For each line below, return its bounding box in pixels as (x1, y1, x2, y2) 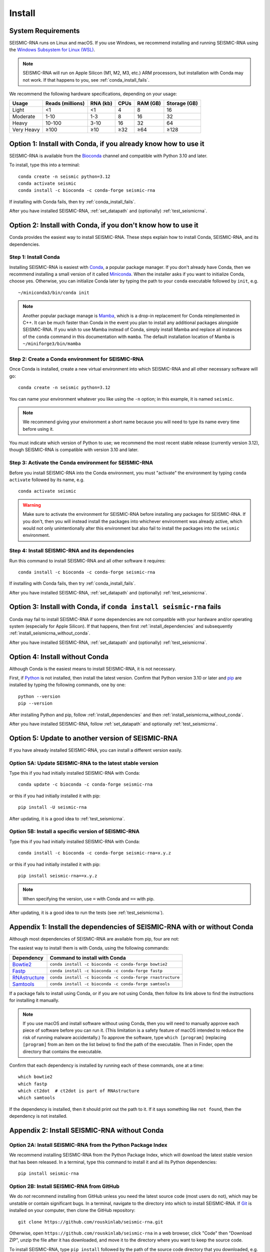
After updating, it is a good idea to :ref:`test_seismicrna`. (9, 815, 125, 821)
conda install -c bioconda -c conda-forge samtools (49, 982, 170, 987)
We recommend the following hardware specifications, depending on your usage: (9, 91, 177, 97)
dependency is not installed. (9, 1113, 67, 1119)
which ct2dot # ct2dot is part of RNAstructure (18, 1088, 139, 1094)
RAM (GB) (137, 100, 161, 107)
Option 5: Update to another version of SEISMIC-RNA (9, 734, 178, 742)
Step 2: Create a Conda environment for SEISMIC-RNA (9, 356, 144, 363)
